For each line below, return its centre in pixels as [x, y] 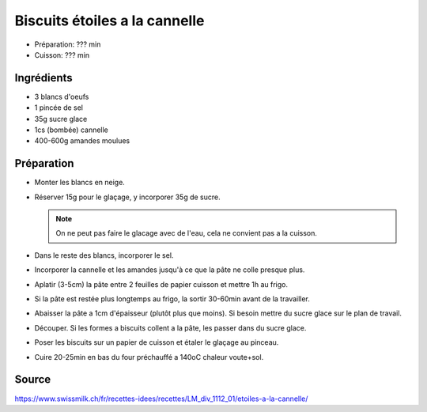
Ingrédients [43, 78]
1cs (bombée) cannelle [71, 130]
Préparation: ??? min [68, 44]
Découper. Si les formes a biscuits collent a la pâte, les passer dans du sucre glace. [170, 327]
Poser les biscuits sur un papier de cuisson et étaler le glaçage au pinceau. [157, 342]
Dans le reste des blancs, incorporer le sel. [104, 255]
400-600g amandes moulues [82, 141]
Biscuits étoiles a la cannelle [110, 21]
